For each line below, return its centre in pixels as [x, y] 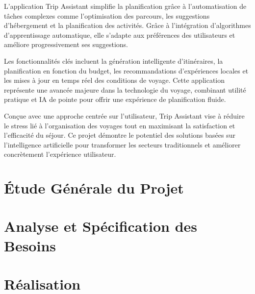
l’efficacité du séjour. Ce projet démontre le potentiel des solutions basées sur [120, 135]
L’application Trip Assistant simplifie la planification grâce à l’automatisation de [125, 6]
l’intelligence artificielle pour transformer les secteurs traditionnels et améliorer [122, 144]
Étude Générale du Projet [94, 188]
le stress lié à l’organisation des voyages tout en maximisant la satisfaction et [120, 125]
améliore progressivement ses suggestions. [66, 44]
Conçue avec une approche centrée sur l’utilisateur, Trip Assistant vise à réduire [124, 115]
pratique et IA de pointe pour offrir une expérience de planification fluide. [115, 99]
